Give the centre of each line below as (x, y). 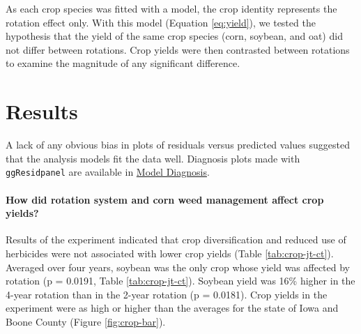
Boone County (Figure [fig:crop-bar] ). (86, 321)
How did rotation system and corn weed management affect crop (165, 199)
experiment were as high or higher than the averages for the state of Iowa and (172, 308)
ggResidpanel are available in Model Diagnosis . (108, 172)
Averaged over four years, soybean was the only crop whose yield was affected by (178, 267)
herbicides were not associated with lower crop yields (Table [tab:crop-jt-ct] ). (170, 253)
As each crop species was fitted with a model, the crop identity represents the (171, 8)
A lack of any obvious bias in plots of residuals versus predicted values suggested (178, 145)
